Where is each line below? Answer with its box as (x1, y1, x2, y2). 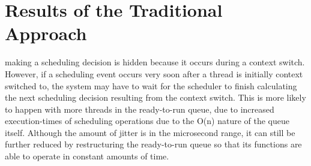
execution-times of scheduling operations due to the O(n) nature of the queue (5, 114, 289, 127)
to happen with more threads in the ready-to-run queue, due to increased (5, 102, 274, 115)
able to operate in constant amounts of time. (5, 150, 169, 162)
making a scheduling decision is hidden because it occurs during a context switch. (5, 56, 305, 68)
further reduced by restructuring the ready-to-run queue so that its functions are (5, 138, 302, 150)
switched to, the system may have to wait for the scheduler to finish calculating (5, 79, 297, 92)
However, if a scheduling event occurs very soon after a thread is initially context (5, 67, 303, 80)
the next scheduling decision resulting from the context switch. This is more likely (5, 91, 306, 104)
